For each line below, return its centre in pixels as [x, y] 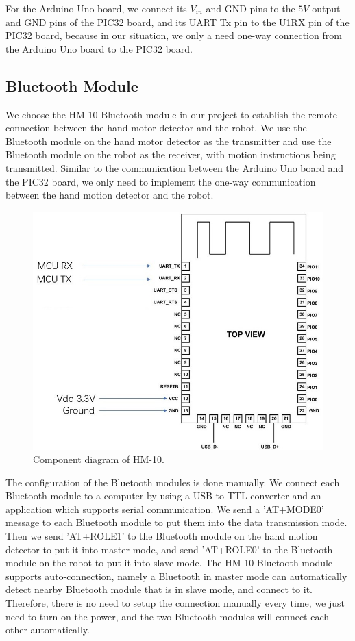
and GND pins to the [250, 8]
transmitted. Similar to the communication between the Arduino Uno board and [174, 167]
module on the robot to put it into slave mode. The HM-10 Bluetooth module [169, 563]
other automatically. [48, 630]
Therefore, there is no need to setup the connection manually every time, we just [175, 603]
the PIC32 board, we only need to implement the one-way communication [161, 181]
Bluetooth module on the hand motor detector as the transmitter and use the [169, 141]
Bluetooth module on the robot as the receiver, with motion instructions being [171, 154]
